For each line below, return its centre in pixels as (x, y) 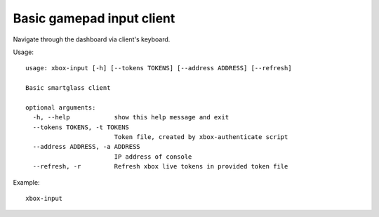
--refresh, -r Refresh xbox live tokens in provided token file (160, 166)
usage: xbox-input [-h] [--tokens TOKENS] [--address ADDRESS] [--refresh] (159, 68)
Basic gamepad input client (94, 18)
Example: (26, 182)
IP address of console (153, 157)
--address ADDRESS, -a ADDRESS (86, 147)
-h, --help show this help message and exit (131, 117)
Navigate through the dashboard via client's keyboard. (92, 39)
